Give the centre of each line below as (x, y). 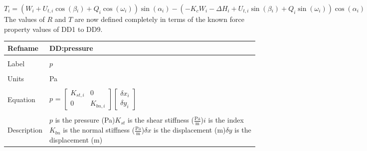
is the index (226, 120)
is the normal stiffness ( (99, 130)
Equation (21, 99)
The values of (24, 19)
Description (25, 130)
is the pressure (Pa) (85, 120)
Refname (23, 48)
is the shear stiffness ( (161, 120)
